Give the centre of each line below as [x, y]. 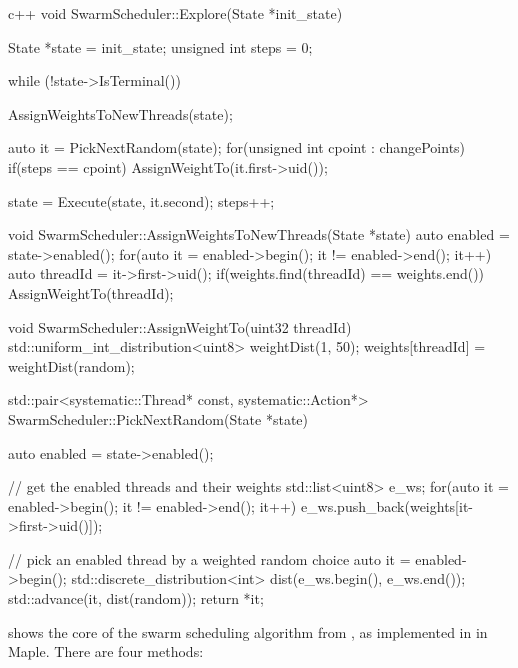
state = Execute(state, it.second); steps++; [141, 200]
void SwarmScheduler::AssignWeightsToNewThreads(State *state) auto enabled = [259, 234]
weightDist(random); [71, 365]
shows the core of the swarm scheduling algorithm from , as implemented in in [248, 631]
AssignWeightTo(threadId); [91, 292]
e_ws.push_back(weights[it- [387, 505]
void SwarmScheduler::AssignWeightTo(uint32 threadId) [180, 326]
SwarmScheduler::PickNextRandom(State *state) [158, 418]
